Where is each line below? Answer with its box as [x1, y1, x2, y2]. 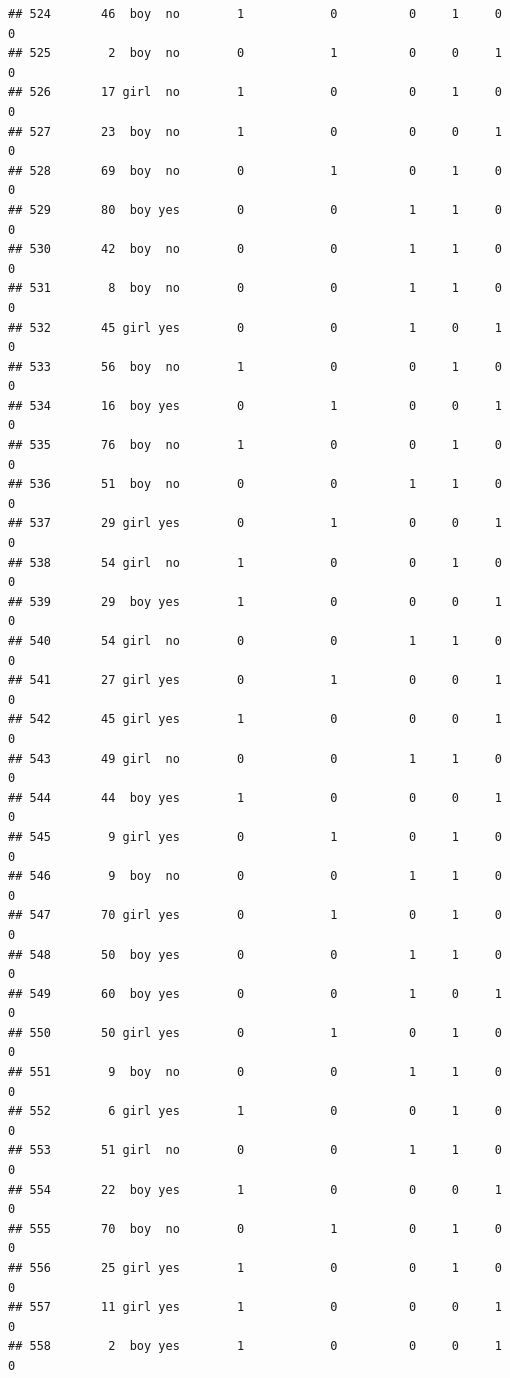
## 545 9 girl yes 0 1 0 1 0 [8, 829, 502, 844]
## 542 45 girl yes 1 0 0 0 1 [8, 712, 502, 727]
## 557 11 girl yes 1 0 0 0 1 [8, 1300, 502, 1315]
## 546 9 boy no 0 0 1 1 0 [8, 869, 502, 884]
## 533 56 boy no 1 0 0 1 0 [8, 359, 502, 374]
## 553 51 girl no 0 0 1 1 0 [8, 1143, 502, 1158]
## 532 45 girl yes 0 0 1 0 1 [8, 320, 502, 335]
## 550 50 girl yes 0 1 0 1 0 [8, 1025, 502, 1040]
